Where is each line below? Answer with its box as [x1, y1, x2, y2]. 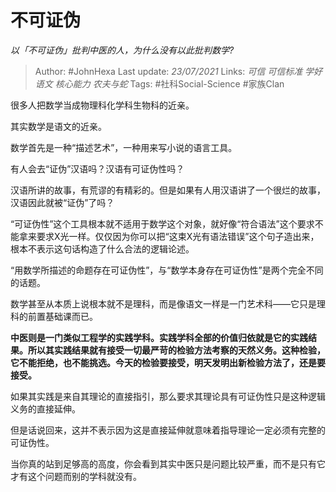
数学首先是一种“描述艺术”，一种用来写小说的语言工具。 [10, 141, 238, 153]
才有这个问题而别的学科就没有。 [10, 470, 142, 482]
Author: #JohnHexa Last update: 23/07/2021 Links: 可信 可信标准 [34, 65, 303, 77]
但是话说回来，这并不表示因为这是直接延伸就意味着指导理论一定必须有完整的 [10, 424, 326, 436]
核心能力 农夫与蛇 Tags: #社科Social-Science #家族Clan [54, 77, 285, 90]
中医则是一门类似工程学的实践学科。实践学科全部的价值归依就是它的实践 [10, 331, 308, 343]
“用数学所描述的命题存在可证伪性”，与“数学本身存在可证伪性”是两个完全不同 [10, 264, 324, 276]
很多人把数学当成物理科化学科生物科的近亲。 [10, 99, 195, 111]
